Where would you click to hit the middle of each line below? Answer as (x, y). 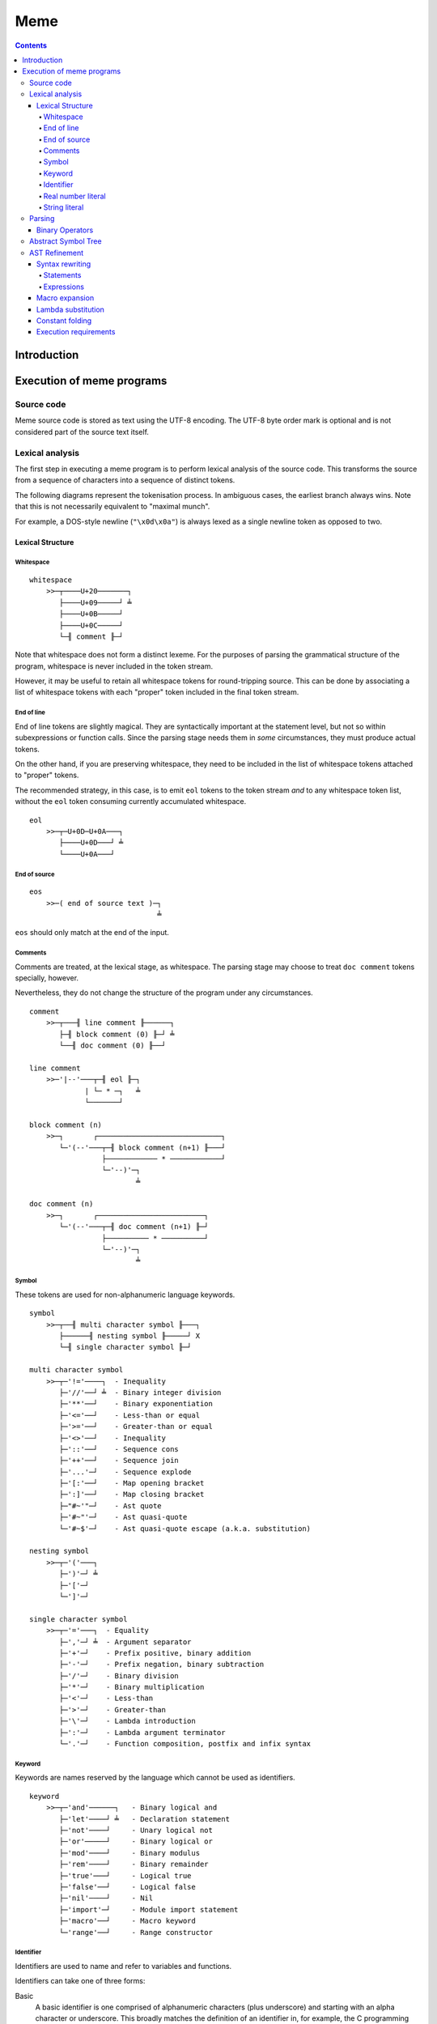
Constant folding (64, 321)
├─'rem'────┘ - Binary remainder (134, 1865)
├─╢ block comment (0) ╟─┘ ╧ (117, 1034)
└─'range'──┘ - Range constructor (136, 1932)
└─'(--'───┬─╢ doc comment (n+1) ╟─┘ (134, 1227)
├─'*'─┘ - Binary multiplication (132, 1687)
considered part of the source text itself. (82, 432)
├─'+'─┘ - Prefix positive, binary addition (155, 1653)
